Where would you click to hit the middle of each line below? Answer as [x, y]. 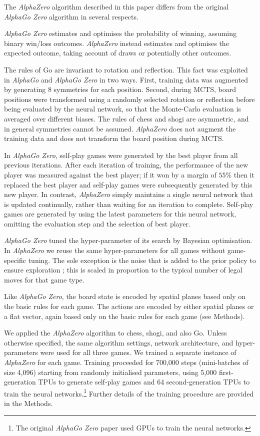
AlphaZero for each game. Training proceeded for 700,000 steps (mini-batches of [126, 362]
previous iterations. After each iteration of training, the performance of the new [126, 165]
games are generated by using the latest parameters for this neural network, [120, 214]
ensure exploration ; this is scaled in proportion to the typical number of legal [123, 270]
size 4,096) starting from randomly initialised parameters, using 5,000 [110, 372]
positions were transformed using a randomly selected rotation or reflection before [129, 99]
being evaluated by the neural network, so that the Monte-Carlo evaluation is [122, 109]
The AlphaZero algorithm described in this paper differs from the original [116, 6]
